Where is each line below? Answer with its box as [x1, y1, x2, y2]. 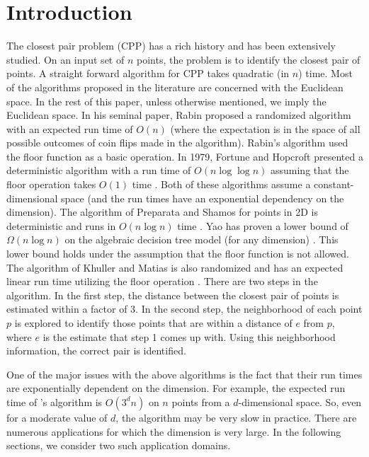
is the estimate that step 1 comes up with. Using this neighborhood [42, 329, 336, 344]
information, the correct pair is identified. [6, 343, 186, 358]
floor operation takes [6, 177, 96, 192]
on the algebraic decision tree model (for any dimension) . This [64, 232, 339, 247]
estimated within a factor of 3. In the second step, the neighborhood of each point [6, 301, 363, 316]
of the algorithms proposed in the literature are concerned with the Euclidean [6, 79, 344, 94]
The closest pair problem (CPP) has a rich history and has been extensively [6, 38, 336, 53]
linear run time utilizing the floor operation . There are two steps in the [6, 274, 318, 289]
